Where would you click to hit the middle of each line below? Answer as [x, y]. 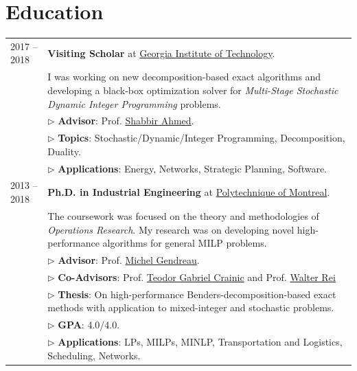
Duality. [64, 151]
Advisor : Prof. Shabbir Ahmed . [126, 121]
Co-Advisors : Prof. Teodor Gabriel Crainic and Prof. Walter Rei [197, 277]
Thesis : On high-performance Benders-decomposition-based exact [197, 294]
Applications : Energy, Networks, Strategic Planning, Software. [193, 168]
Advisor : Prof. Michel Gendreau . [129, 259]
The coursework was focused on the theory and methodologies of [183, 215]
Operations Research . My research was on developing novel [171, 229]
